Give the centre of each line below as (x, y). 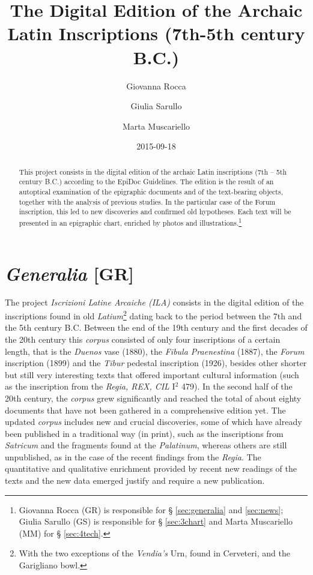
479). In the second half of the (237, 386)
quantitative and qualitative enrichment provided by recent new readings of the (151, 468)
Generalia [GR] (69, 273)
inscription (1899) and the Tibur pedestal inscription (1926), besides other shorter (156, 363)
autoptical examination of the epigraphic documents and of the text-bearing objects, (151, 191)
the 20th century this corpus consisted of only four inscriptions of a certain (143, 339)
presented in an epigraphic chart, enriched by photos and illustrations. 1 (130, 221)
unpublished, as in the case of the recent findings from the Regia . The (133, 456)
